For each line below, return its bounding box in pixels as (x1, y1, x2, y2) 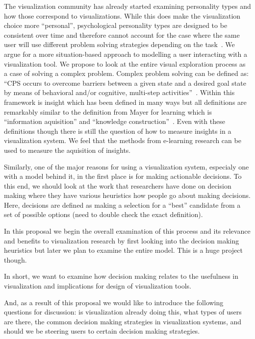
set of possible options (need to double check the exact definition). (4, 209, 203, 219)
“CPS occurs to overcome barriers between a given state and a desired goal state (4, 77, 246, 88)
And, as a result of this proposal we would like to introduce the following (4, 297, 224, 307)
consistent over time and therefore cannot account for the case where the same (4, 29, 240, 40)
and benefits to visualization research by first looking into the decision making (4, 235, 239, 245)
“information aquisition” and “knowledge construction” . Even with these (4, 116, 225, 126)
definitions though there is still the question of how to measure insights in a (4, 125, 231, 136)
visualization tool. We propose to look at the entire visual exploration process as (4, 58, 246, 69)
